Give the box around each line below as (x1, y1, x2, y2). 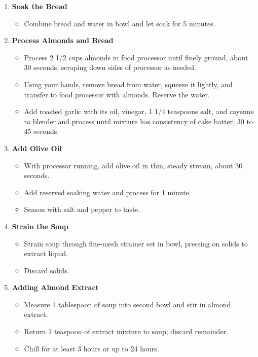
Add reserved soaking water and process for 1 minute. (24, 187, 191, 197)
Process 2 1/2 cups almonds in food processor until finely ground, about (24, 52, 248, 62)
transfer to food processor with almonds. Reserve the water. (24, 89, 210, 99)
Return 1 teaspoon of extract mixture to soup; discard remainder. (24, 326, 228, 337)
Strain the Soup (12, 221, 69, 231)
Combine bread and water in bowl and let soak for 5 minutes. (24, 18, 215, 28)
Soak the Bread (12, 1, 67, 11)
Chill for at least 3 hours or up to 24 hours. (24, 343, 159, 353)
